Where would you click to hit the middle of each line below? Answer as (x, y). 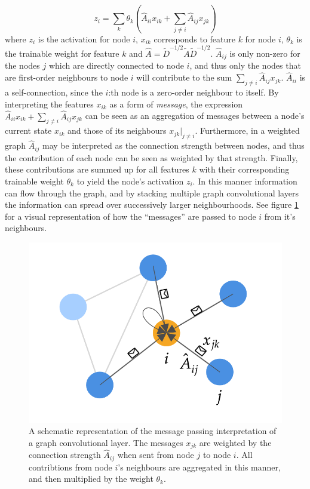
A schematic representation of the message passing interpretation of (153, 431)
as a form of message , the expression (176, 104)
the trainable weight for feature (62, 53)
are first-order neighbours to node (67, 77)
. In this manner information (245, 181)
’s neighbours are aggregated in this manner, (199, 467)
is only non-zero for (265, 53)
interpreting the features (49, 104)
